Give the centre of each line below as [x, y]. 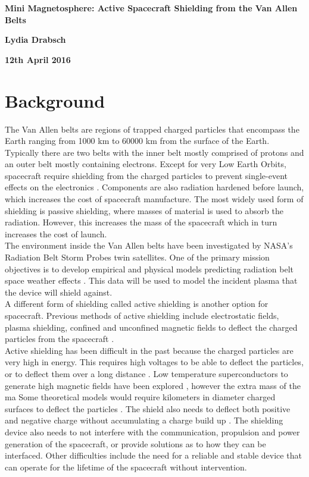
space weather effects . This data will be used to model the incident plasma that [151, 280]
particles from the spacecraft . [60, 339]
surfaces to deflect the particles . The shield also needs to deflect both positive [148, 408]
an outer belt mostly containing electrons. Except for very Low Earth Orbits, [146, 164]
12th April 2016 [38, 59]
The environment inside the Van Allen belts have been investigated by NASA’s [149, 245]
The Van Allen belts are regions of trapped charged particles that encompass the [152, 129]
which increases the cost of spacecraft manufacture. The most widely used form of [154, 199]
